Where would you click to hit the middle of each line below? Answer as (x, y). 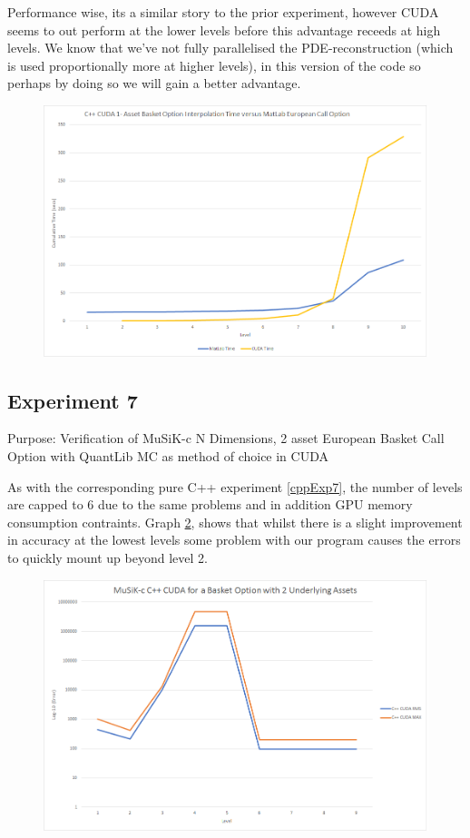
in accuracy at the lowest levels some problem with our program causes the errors (234, 540)
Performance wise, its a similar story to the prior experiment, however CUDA (223, 12)
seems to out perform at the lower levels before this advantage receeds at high (224, 30)
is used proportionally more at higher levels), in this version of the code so (214, 65)
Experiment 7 (73, 400)
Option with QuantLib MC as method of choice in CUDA (168, 455)
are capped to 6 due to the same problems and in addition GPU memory (210, 504)
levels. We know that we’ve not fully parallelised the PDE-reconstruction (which (230, 48)
